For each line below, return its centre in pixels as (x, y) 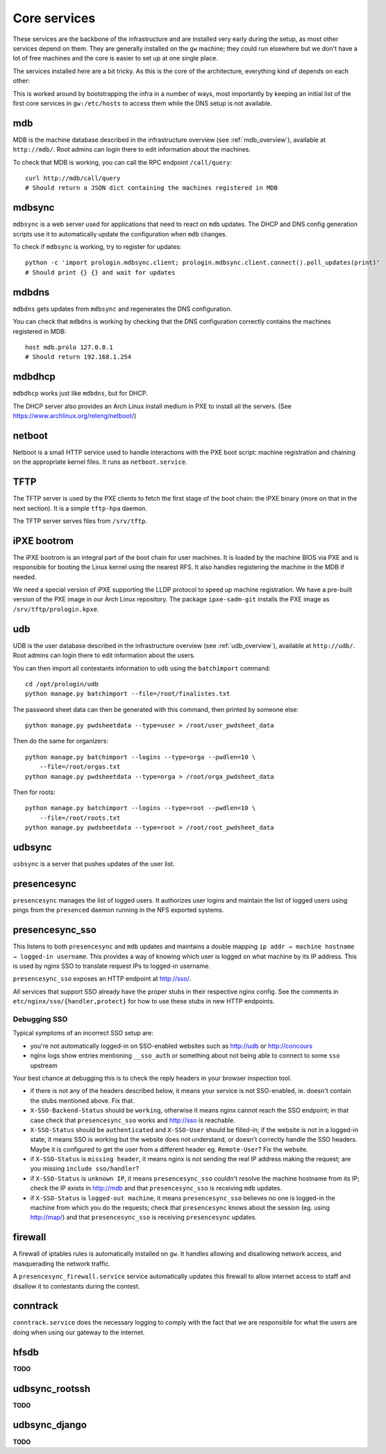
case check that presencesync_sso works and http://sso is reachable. (133, 1120)
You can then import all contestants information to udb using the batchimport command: (142, 668)
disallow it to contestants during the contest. (76, 1286)
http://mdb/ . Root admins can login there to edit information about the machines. (132, 150)
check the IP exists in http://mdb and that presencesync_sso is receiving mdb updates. (156, 1188)
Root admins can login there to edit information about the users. (104, 655)
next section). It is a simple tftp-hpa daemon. (80, 508)
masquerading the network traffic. (62, 1263)
